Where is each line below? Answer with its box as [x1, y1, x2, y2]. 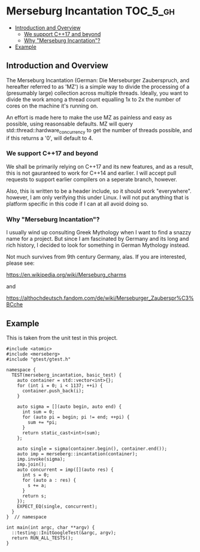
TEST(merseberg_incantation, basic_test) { [11, 372, 122, 378]
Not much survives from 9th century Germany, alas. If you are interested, [6, 253, 187, 261]
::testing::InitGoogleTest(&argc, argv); [11, 530, 117, 536]
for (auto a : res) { [22, 477, 77, 483]
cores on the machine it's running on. [6, 102, 99, 109]
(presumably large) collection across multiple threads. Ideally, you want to [6, 89, 189, 97]
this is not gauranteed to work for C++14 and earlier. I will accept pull [6, 169, 177, 177]
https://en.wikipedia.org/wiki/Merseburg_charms [6, 271, 127, 279]
